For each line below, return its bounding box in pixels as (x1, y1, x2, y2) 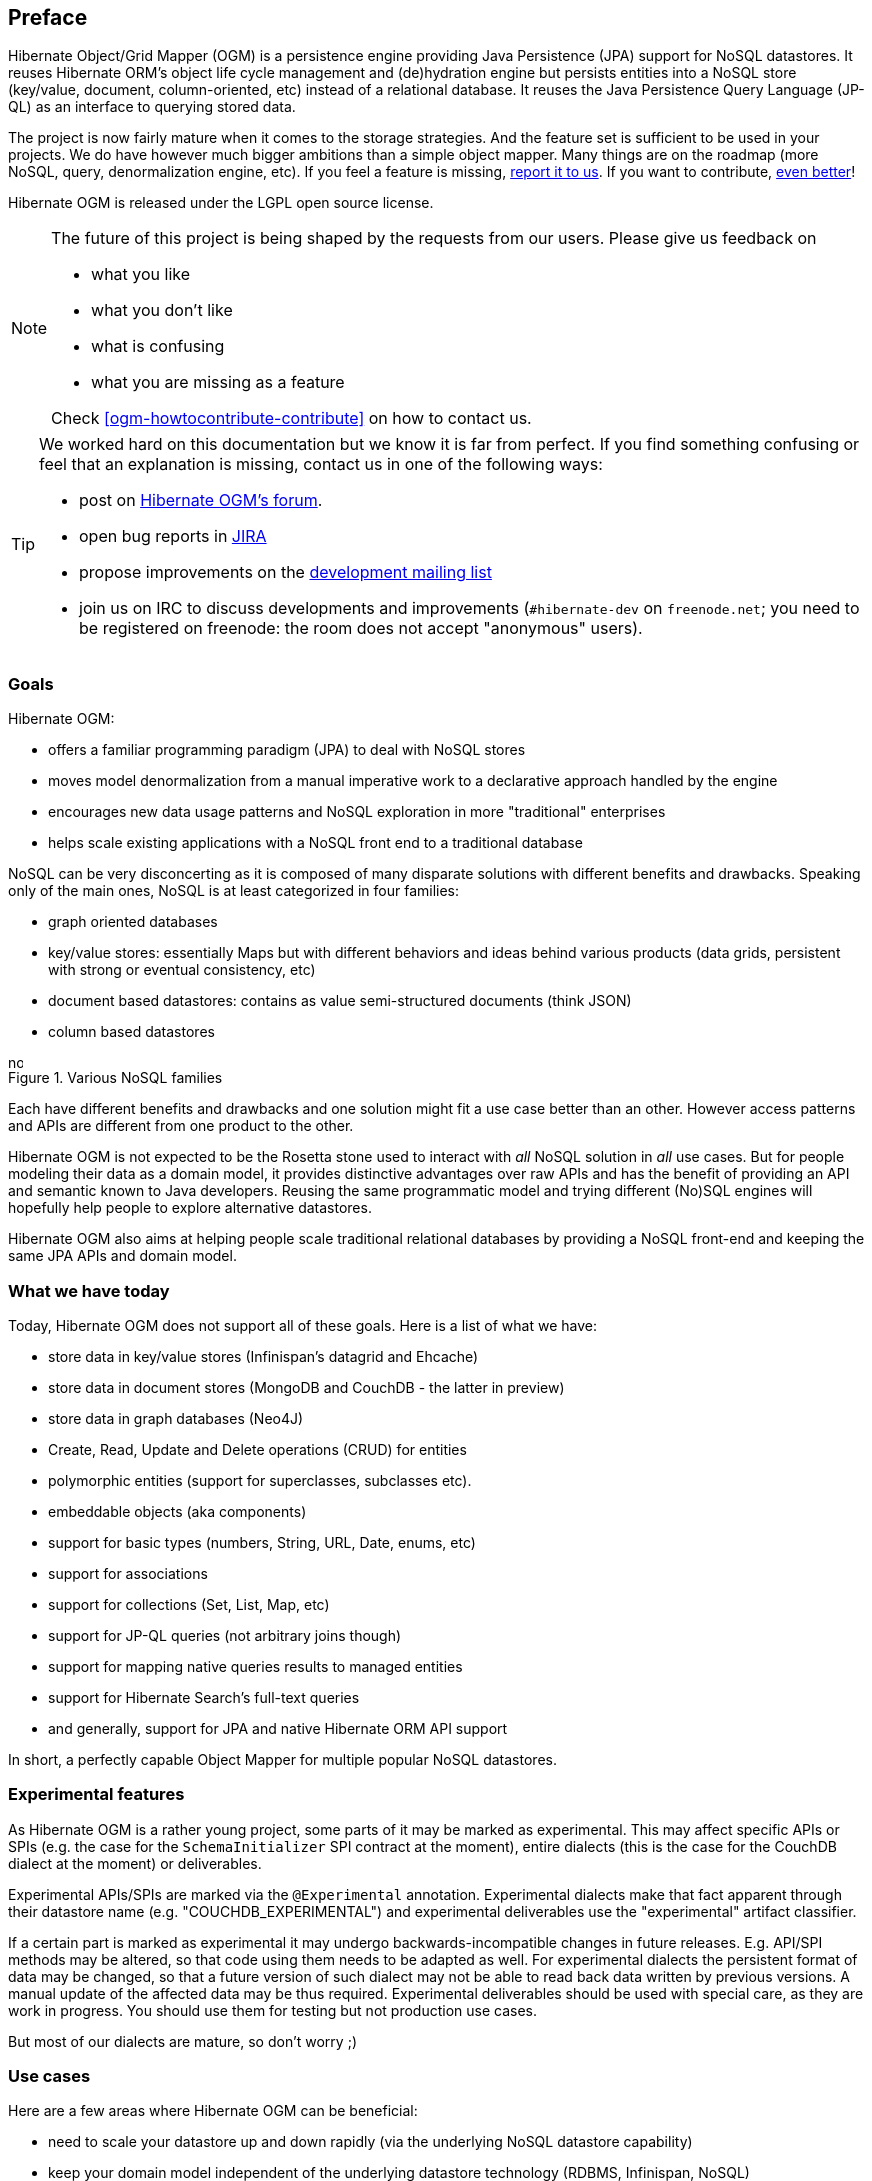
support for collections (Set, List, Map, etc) (48, 1595, 330, 1613)
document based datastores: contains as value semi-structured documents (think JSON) (48, 992, 632, 1010)
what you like (91, 264, 191, 285)
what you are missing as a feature (91, 372, 345, 393)
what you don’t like (91, 300, 233, 321)
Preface (8, 5, 88, 30)
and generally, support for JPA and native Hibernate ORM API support (48, 1719, 508, 1737)
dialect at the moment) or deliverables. (8, 1854, 262, 1872)
